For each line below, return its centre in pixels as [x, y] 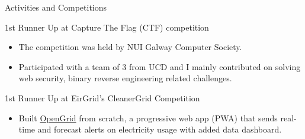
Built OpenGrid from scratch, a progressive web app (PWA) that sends [148, 118]
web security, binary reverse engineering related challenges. [125, 78]
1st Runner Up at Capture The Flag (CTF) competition [107, 27]
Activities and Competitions [56, 7]
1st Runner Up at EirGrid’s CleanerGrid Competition [102, 97]
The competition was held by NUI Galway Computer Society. [130, 47]
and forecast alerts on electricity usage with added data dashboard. [160, 129]
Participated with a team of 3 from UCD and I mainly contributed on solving [160, 66]
